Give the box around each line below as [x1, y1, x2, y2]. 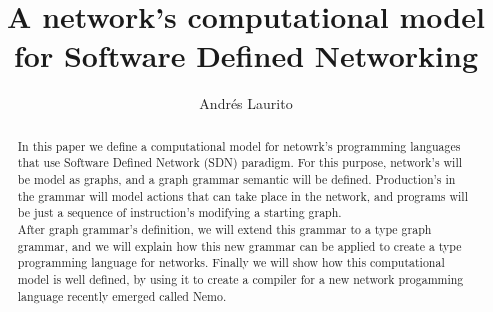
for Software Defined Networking [14, 35, 478, 76]
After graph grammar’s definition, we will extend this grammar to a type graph [17, 220, 432, 237]
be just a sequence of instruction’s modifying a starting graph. [17, 204, 342, 221]
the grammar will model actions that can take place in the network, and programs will [17, 187, 468, 204]
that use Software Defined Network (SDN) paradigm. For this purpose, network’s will [17, 154, 463, 171]
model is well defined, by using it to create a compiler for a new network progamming [17, 270, 464, 287]
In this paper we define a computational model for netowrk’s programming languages [17, 137, 461, 154]
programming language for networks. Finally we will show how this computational [17, 254, 445, 271]
